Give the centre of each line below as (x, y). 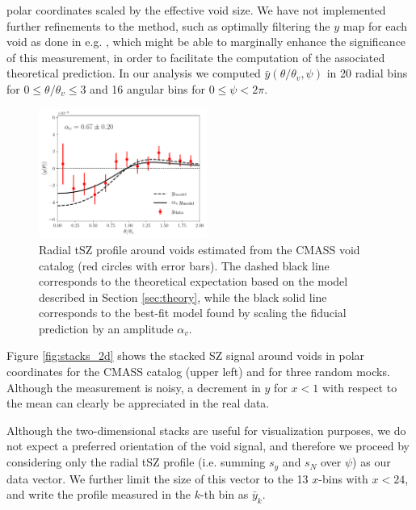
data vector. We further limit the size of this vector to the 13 (158, 478)
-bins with (343, 478)
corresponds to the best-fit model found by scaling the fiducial (193, 313)
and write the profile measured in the (99, 494)
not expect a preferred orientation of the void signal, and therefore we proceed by (208, 446)
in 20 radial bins (367, 73)
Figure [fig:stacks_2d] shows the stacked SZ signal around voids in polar (186, 355)
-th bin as (225, 494)
